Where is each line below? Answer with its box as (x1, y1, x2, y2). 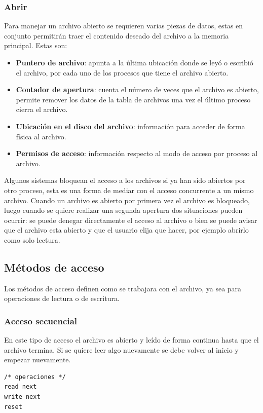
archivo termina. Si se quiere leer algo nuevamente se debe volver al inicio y (4, 344, 239, 355)
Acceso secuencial (4, 314, 78, 327)
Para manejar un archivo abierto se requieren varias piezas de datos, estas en (4, 20, 243, 31)
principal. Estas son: (4, 40, 67, 51)
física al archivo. (16, 131, 66, 141)
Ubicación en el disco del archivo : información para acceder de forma (16, 121, 245, 131)
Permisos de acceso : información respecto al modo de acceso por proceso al (16, 148, 258, 159)
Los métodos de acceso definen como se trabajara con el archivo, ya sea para (4, 283, 242, 293)
